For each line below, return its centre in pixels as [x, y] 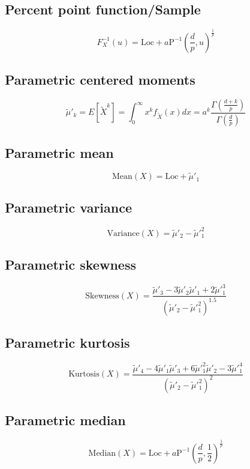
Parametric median [65, 420]
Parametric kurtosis [67, 343]
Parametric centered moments [100, 79]
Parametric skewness [70, 265]
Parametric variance [69, 207]
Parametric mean [59, 153]
